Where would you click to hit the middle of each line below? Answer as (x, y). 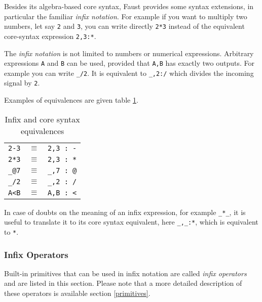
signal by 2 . (22, 83)
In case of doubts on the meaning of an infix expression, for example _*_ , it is (125, 212)
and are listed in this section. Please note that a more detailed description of (123, 283)
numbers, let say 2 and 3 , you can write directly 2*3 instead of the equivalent (124, 26)
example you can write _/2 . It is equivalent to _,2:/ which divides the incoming (129, 73)
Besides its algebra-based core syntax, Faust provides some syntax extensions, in (129, 6)
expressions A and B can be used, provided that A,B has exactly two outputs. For (129, 63)
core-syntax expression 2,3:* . (50, 36)
